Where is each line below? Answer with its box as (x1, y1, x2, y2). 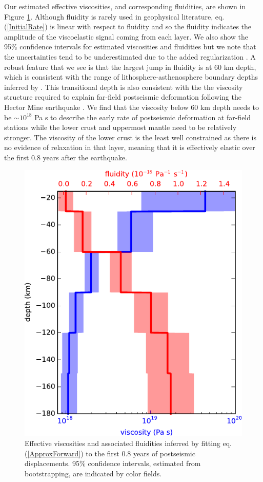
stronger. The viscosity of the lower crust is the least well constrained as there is (4, 132, 257, 142)
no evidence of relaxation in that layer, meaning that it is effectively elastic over (4, 142, 255, 153)
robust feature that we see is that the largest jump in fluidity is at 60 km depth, (4, 61, 256, 72)
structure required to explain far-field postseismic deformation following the (4, 91, 241, 102)
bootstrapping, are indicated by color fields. (25, 468, 162, 478)
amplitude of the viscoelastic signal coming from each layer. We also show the (4, 31, 249, 42)
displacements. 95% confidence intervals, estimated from (25, 458, 201, 469)
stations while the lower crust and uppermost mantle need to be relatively (4, 122, 237, 133)
